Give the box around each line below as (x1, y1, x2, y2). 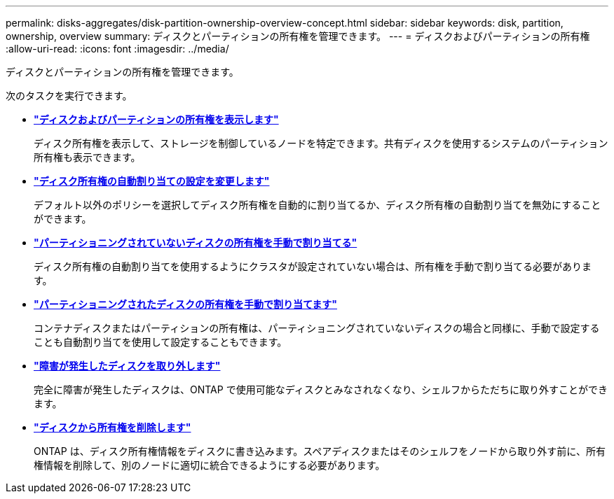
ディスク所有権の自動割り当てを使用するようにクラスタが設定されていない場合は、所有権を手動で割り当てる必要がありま (34, 260, 592, 272)
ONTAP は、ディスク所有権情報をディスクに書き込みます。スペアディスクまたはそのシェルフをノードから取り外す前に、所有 (34, 445, 606, 457)
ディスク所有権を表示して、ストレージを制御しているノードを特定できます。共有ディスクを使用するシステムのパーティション (34, 137, 608, 149)
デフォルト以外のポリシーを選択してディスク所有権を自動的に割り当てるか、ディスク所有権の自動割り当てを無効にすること (34, 199, 601, 211)
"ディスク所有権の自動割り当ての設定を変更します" (34, 175, 270, 187)
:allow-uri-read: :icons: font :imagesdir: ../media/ (6, 43, 229, 55)
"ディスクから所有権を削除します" (34, 421, 191, 433)
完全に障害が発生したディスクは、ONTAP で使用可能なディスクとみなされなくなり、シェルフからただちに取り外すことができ (34, 384, 608, 395)
